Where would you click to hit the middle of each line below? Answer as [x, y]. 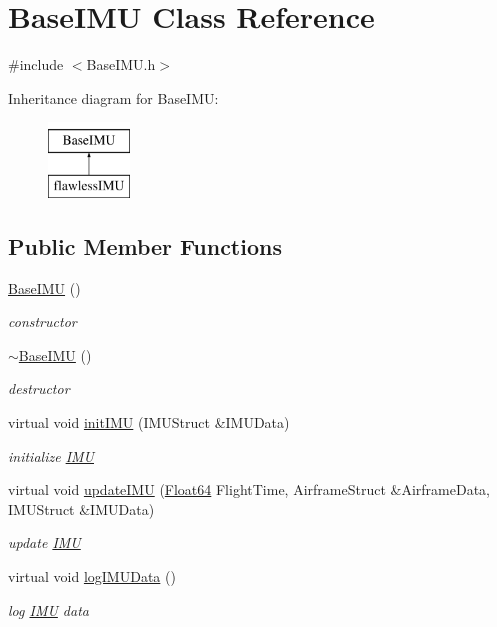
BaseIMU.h [121, 64]
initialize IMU [51, 455]
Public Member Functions [145, 245]
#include [36, 64]
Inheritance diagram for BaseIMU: [113, 97]
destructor [39, 388]
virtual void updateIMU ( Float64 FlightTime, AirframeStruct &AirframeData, [249, 489]
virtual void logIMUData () [92, 576]
